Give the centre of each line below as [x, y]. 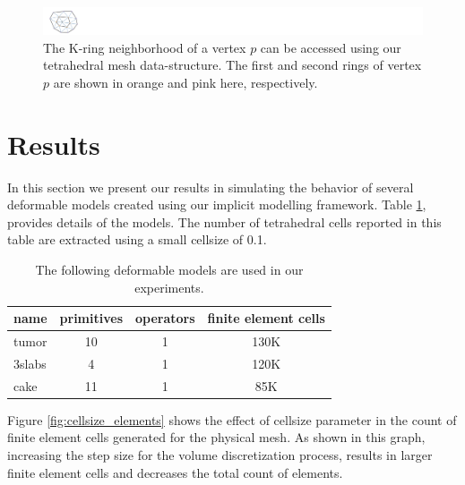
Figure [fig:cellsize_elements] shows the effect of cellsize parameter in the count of [232, 419]
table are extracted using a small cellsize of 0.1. [137, 239]
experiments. [169, 287]
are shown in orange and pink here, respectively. [185, 82]
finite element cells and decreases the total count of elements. [175, 472]
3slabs [30, 363]
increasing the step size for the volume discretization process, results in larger [220, 454]
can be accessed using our [331, 47]
